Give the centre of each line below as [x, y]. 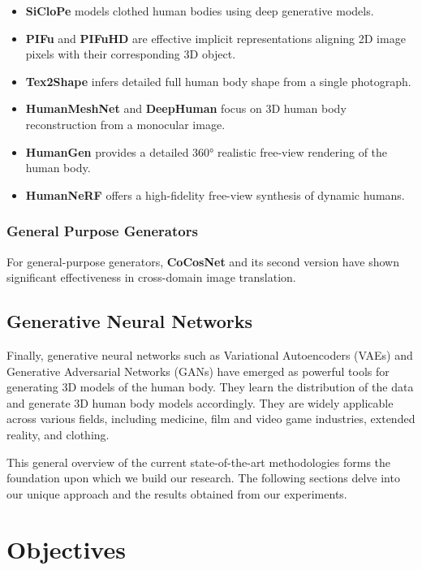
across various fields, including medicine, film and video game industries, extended [211, 419]
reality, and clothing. [58, 434]
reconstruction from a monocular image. [125, 124]
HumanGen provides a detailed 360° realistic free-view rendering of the [207, 151]
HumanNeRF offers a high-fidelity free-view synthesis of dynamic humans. [215, 194]
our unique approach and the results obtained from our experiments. [177, 493]
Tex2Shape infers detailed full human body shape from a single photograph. [218, 81]
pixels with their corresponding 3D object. [131, 54]
